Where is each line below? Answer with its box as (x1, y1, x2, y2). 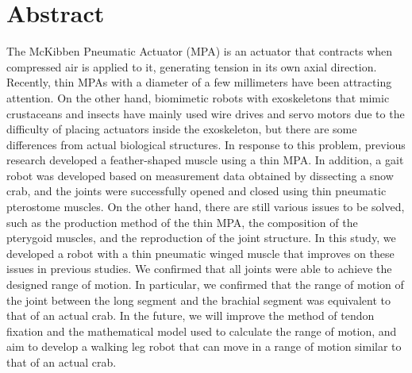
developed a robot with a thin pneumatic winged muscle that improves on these (6, 244, 395, 261)
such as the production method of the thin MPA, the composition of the (6, 213, 358, 230)
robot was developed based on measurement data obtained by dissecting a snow (6, 167, 394, 183)
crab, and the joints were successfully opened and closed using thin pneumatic (6, 183, 387, 199)
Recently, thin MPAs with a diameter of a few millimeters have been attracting (6, 74, 392, 90)
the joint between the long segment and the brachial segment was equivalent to (6, 291, 391, 308)
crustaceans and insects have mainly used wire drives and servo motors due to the (6, 105, 405, 121)
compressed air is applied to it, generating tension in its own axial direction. (6, 58, 377, 75)
